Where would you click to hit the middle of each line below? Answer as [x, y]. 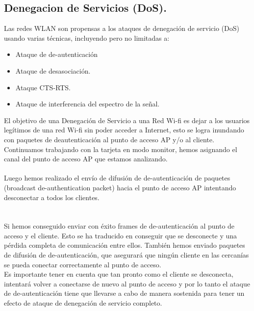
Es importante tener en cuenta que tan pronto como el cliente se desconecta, [119, 274]
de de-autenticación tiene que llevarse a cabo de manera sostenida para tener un [124, 293]
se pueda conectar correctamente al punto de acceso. [83, 264]
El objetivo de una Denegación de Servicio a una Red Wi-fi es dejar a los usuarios [127, 120]
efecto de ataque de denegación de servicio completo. [83, 303]
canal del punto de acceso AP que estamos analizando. [86, 159]
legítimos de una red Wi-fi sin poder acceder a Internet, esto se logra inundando [124, 130]
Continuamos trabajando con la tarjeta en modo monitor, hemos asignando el [121, 149]
